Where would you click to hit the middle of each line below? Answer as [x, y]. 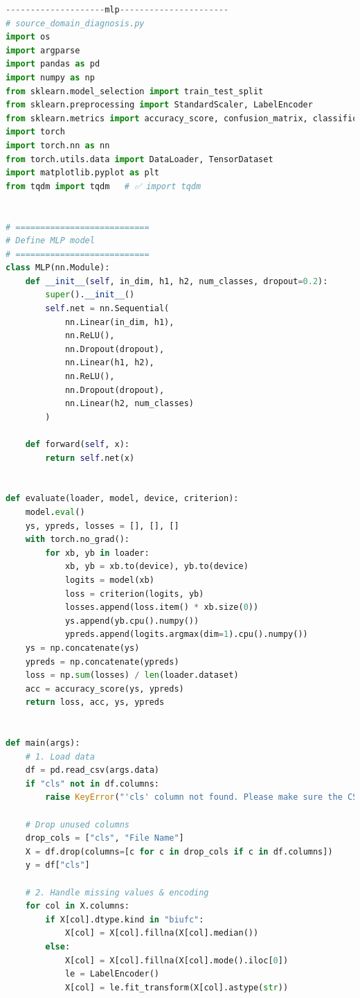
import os [28, 37]
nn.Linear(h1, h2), [109, 363]
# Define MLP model [50, 241]
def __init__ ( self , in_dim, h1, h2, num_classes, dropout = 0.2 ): [177, 281]
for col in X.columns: [77, 906]
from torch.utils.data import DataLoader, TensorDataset [139, 159]
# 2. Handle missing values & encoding [117, 892]
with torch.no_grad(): [77, 540]
